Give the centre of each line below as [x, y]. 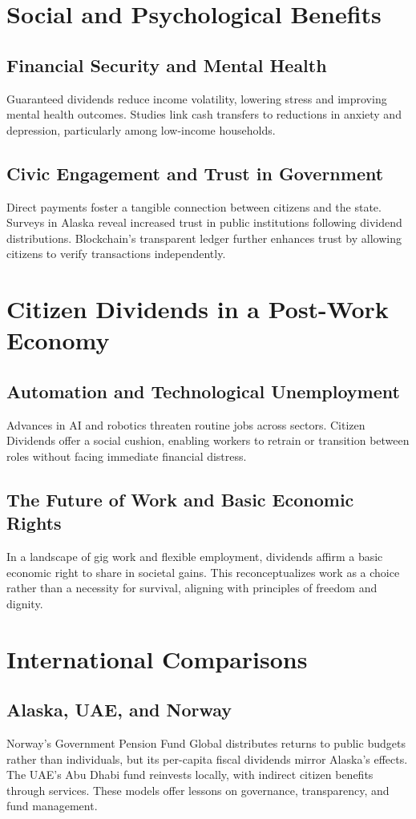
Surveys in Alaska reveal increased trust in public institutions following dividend [204, 222]
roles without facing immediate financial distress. [127, 456]
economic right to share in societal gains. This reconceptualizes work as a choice [203, 572]
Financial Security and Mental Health [167, 65]
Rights [34, 523]
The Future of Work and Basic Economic [180, 499]
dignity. [25, 603]
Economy [58, 340]
